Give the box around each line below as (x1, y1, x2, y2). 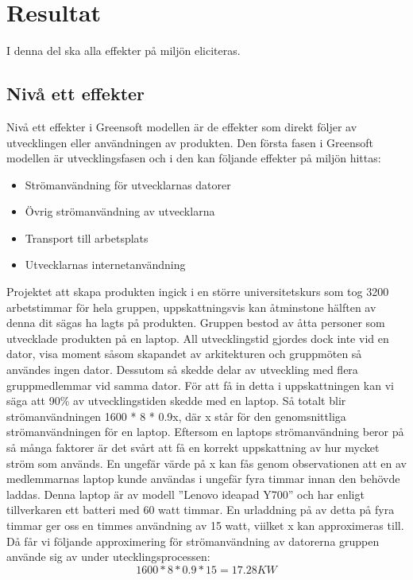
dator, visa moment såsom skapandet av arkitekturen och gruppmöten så (6, 345, 362, 362)
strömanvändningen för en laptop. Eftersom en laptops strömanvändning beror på (6, 423, 404, 440)
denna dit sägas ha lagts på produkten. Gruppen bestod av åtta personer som (6, 314, 385, 331)
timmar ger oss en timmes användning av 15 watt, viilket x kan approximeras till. (6, 516, 404, 533)
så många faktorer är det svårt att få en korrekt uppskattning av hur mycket (6, 439, 380, 456)
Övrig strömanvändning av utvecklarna (25, 203, 215, 220)
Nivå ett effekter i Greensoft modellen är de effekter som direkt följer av (6, 118, 357, 134)
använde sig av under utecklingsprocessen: (6, 548, 210, 565)
